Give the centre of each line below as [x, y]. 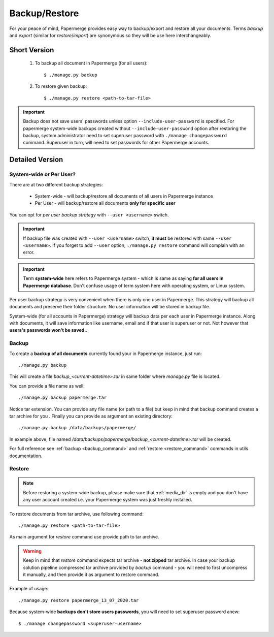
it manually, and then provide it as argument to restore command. [91, 575]
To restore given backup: [61, 86]
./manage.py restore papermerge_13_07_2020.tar [79, 600]
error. [29, 252]
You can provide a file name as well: [47, 386]
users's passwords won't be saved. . [48, 330]
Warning [32, 551]
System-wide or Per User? [43, 174]
